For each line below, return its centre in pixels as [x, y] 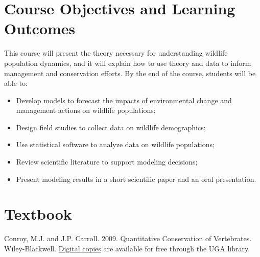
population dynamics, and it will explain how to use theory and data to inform [128, 63]
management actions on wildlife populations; [86, 110]
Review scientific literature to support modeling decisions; [107, 162]
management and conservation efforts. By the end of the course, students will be [130, 73]
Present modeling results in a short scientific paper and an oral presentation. [136, 179]
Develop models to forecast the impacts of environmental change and [124, 100]
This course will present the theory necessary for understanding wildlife [116, 53]
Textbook [38, 214]
